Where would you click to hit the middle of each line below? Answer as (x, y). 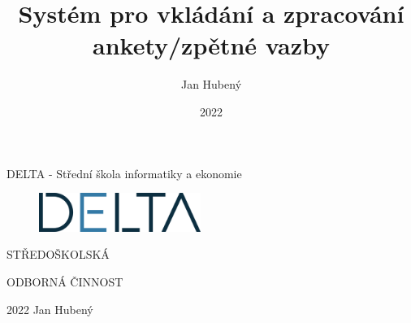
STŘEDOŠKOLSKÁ (58, 254)
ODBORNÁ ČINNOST (65, 281)
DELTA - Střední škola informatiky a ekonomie (124, 173)
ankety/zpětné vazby (211, 45)
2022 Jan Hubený (50, 309)
